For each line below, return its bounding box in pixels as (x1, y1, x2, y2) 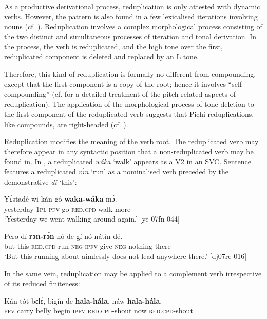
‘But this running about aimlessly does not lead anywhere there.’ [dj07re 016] (4, 251, 247, 262)
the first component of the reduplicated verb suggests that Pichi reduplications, (4, 108, 254, 119)
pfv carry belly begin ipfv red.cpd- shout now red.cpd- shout (4, 305, 193, 316)
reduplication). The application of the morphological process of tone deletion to (4, 98, 254, 109)
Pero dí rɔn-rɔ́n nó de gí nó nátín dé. (4, 230, 123, 241)
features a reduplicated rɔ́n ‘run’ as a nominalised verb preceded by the (4, 166, 228, 176)
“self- (228, 78, 244, 89)
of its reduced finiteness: (4, 278, 80, 289)
